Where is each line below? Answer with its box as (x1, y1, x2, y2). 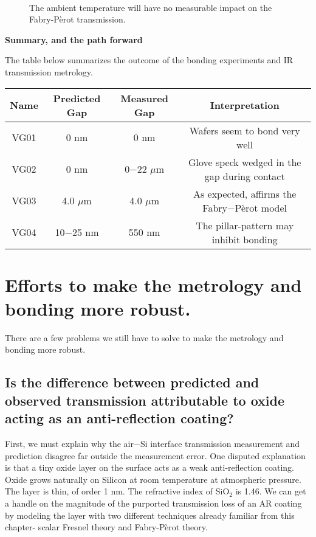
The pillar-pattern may (196, 218, 294, 232)
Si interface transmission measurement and (140, 437, 300, 450)
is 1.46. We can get (235, 485, 306, 497)
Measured (120, 91, 168, 105)
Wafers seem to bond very (189, 123, 300, 137)
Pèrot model (235, 200, 287, 215)
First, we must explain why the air (5, 437, 134, 450)
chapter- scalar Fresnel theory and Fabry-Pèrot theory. (5, 521, 208, 533)
